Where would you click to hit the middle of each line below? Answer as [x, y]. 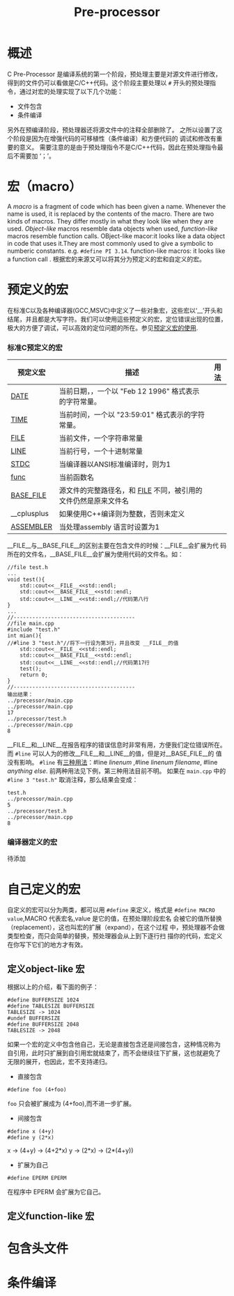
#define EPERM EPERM [37, 1178]
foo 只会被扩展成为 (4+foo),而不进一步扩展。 [71, 1104]
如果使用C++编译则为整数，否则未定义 [122, 514]
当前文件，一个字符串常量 [101, 438]
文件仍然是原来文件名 [94, 501]
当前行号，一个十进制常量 [101, 451]
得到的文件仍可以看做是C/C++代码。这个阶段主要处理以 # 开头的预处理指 [112, 83]
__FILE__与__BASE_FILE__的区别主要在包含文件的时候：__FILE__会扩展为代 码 [117, 546]
